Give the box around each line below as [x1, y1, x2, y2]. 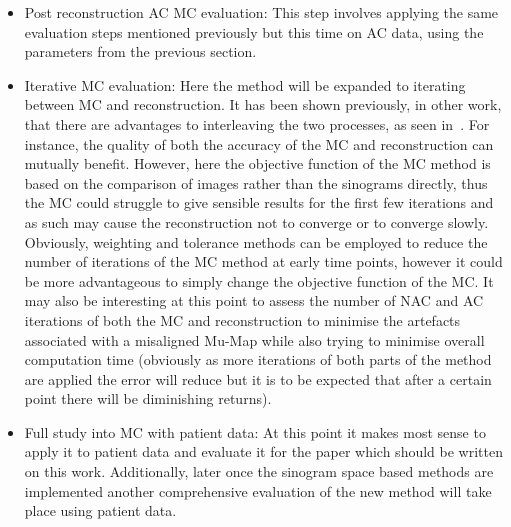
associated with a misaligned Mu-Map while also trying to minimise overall [24, 329, 485, 350]
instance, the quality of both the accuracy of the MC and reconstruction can [24, 133, 494, 154]
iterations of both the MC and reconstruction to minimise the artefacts [24, 309, 461, 330]
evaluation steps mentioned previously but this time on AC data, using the [24, 21, 484, 42]
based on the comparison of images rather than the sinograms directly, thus [24, 172, 488, 193]
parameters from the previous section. [24, 41, 257, 62]
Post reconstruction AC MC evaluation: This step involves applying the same [24, 2, 499, 22]
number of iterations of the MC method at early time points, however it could [24, 251, 503, 272]
